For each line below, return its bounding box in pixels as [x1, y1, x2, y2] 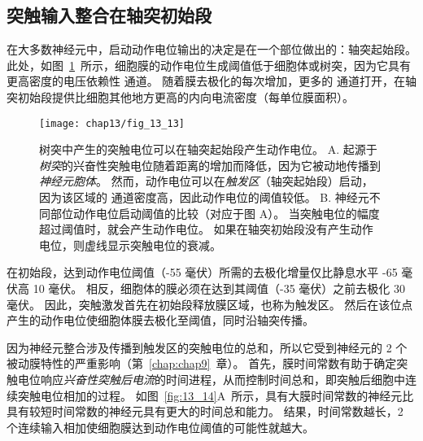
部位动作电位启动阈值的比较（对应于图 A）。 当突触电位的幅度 [50, 204, 380, 221]
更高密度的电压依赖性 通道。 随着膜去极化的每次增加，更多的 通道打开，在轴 [7, 72, 416, 90]
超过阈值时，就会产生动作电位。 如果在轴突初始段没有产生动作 [39, 220, 373, 238]
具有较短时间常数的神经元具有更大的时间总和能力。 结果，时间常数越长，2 [7, 403, 403, 420]
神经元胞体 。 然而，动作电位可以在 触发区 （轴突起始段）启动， [39, 172, 373, 190]
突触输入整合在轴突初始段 [7, 2, 211, 28]
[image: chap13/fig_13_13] [39, 117, 185, 129]
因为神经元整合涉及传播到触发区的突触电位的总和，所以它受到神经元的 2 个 [7, 338, 408, 356]
